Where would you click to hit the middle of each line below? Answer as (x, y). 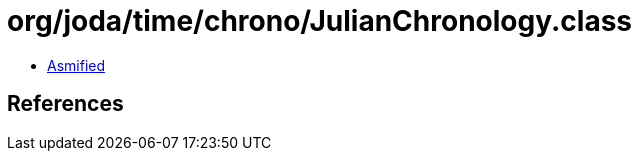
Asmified (76, 65)
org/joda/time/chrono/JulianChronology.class (320, 21)
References (65, 104)
